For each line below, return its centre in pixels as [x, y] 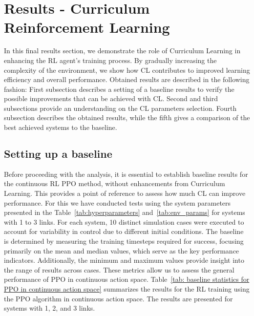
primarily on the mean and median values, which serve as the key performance [122, 250]
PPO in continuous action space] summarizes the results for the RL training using [127, 288]
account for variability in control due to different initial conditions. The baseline [124, 231]
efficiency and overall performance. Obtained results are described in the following [127, 79]
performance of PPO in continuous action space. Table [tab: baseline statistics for [127, 279]
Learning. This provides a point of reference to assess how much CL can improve [125, 193]
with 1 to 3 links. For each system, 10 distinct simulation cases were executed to [124, 221]
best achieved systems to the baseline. [61, 127]
